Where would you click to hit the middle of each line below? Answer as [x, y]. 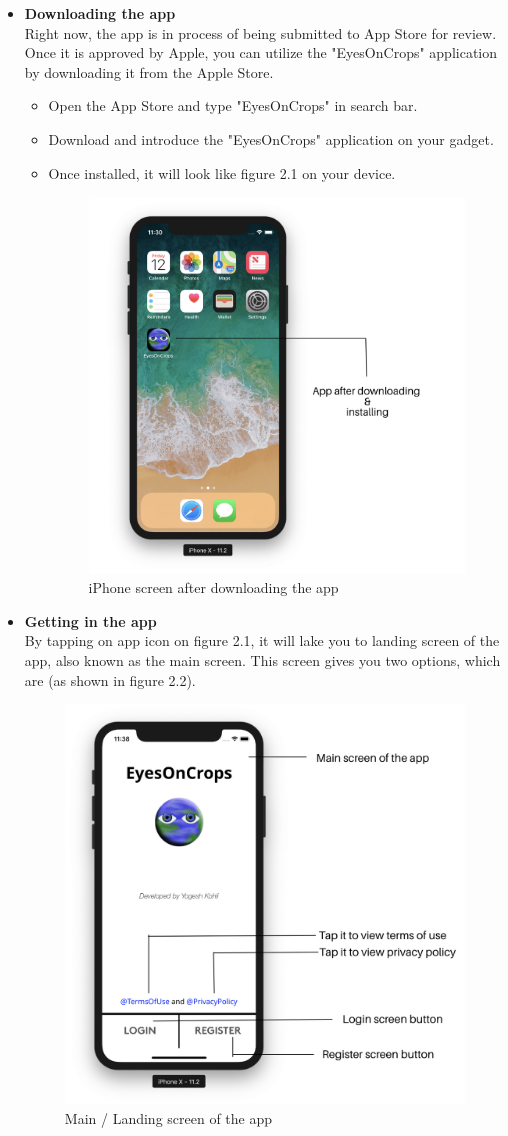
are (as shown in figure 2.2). [110, 679]
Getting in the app [90, 620]
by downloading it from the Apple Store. [149, 71]
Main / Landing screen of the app [168, 1117]
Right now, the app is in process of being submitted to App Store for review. [260, 32]
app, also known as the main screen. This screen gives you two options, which [262, 659]
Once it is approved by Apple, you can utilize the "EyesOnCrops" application [261, 52]
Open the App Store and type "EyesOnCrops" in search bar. [233, 105]
